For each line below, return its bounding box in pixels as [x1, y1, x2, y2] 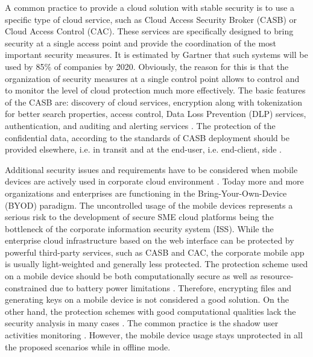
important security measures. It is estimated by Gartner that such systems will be [5, 48, 308, 61]
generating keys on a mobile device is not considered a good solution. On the [5, 293, 289, 306]
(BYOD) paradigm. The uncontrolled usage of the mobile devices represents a [5, 198, 293, 211]
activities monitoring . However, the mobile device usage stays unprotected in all [5, 329, 303, 341]
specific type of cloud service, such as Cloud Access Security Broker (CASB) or [5, 13, 297, 25]
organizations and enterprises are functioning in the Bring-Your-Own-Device [5, 186, 287, 199]
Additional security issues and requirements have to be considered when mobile [5, 163, 298, 175]
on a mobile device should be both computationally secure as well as [5, 270, 258, 282]
